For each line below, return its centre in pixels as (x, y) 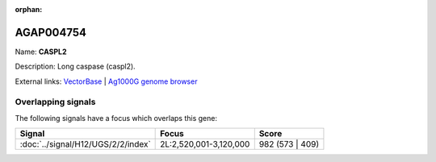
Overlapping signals (55, 102)
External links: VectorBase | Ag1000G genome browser (106, 81)
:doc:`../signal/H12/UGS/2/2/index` (85, 144)
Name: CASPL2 (41, 52)
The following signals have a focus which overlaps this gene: (116, 118)
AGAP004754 (50, 32)
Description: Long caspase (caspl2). (75, 66)
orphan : (29, 9)
